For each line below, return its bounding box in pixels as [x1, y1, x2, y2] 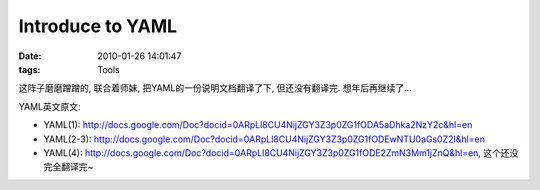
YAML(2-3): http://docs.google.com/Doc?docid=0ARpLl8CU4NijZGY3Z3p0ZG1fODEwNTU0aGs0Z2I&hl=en [43, 133, 485, 145]
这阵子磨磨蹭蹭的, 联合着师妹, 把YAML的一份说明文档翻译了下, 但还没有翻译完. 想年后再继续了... [18, 82, 412, 94]
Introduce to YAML [18, 15, 178, 37]
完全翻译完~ [43, 161, 94, 173]
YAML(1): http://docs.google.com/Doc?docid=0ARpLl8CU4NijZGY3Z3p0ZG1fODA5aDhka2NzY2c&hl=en [43, 119, 473, 131]
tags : [18, 63, 41, 75]
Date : [18, 50, 42, 62]
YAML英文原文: [18, 100, 81, 112]
